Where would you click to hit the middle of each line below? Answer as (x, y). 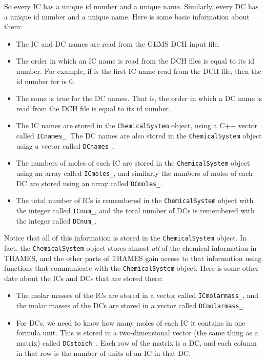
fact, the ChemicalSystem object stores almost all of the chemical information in (130, 247)
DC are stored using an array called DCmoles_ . (89, 183)
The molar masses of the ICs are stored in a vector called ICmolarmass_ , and (137, 295)
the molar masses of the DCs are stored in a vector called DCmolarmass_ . (130, 305)
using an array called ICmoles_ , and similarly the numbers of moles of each (134, 173)
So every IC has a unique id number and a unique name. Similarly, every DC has (131, 6)
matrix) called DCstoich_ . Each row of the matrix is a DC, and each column (136, 342)
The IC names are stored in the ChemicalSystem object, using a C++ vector (137, 125)
